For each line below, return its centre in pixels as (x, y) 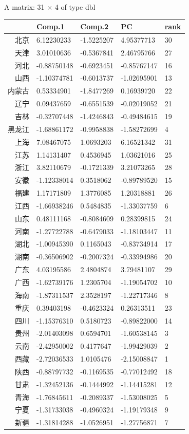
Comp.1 (51, 26)
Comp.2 (94, 26)
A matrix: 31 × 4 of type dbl (50, 7)
